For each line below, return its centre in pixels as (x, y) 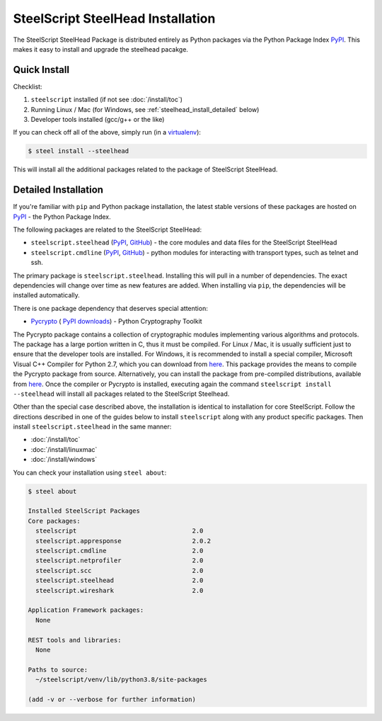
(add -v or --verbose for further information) (112, 699)
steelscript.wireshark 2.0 (120, 590)
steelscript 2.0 (120, 531)
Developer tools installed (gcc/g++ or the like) (98, 120)
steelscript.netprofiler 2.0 (120, 561)
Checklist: (28, 86)
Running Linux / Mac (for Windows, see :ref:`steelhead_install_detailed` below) (145, 109)
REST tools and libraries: (75, 640)
